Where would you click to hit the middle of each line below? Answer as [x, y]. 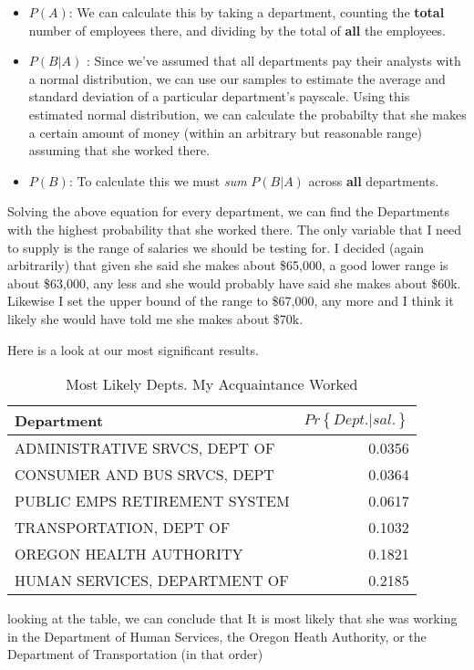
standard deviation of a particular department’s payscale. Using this [219, 96]
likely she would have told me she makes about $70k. [155, 318]
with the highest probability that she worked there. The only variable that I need [235, 229]
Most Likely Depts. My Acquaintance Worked [212, 384]
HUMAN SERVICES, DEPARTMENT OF [152, 581]
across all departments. [374, 180]
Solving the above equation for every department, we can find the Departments [228, 211]
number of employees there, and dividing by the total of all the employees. [237, 30]
